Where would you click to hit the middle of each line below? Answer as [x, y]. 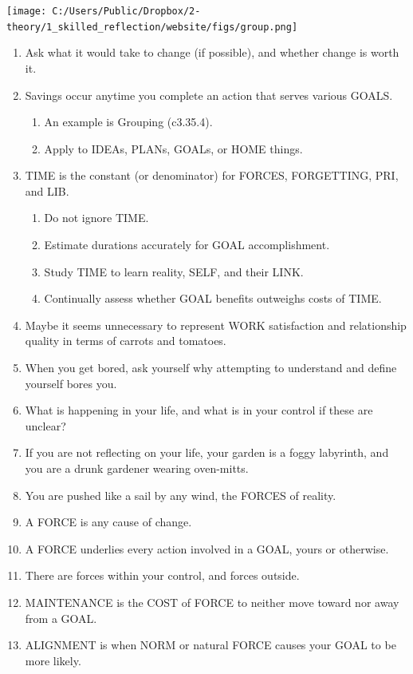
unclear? [45, 425]
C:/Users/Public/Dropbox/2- [126, 11]
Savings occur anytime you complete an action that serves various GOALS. [209, 95]
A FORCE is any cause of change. [108, 522]
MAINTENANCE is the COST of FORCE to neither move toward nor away [212, 602]
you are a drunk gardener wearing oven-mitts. [137, 468]
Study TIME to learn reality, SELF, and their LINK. [174, 271]
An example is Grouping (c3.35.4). [128, 122]
